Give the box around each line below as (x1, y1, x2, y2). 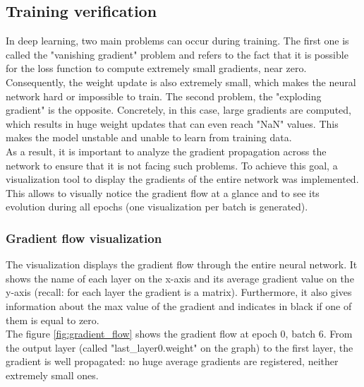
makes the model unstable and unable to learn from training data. (6, 130, 292, 145)
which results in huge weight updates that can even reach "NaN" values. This (6, 116, 339, 131)
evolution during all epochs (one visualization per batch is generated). (6, 199, 308, 214)
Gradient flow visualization (6, 229, 162, 246)
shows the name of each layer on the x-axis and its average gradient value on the (6, 270, 354, 285)
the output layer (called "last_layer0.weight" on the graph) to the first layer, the (6, 340, 353, 355)
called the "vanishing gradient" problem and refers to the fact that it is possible (6, 47, 348, 61)
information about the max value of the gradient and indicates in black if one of (6, 298, 352, 313)
